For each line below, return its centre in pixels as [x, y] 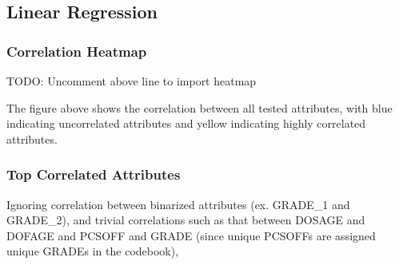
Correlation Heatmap [77, 51]
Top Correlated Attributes [94, 174]
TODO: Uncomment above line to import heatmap [132, 81]
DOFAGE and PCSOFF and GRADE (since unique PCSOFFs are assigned [191, 235]
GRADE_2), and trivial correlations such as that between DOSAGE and [186, 220]
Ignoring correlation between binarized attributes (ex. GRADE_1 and [178, 204]
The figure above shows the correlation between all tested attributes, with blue [199, 107]
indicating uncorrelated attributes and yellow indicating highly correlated [186, 123]
